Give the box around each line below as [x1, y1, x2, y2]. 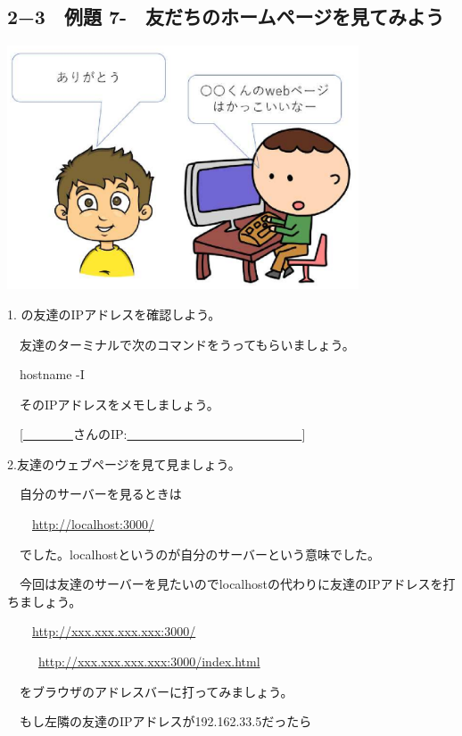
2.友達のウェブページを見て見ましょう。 [7, 454, 241, 473]
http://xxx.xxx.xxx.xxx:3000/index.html [38, 652, 260, 671]
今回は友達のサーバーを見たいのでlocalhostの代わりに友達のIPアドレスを [19, 575, 443, 593]
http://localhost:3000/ [32, 515, 154, 533]
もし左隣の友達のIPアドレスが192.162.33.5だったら [19, 712, 312, 731]
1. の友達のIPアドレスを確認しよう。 [7, 304, 221, 323]
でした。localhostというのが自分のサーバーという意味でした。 [19, 544, 380, 563]
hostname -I [19, 365, 85, 384]
